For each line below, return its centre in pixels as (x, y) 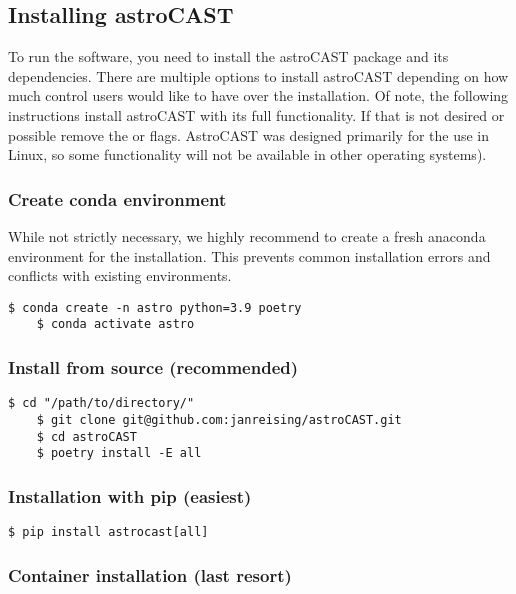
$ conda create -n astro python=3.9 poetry (155, 307)
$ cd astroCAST (86, 436)
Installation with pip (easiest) (130, 495)
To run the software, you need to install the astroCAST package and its (228, 56)
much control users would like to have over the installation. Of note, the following (258, 95)
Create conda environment (117, 198)
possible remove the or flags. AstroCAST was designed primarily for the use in (249, 134)
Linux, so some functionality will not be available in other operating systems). (247, 154)
